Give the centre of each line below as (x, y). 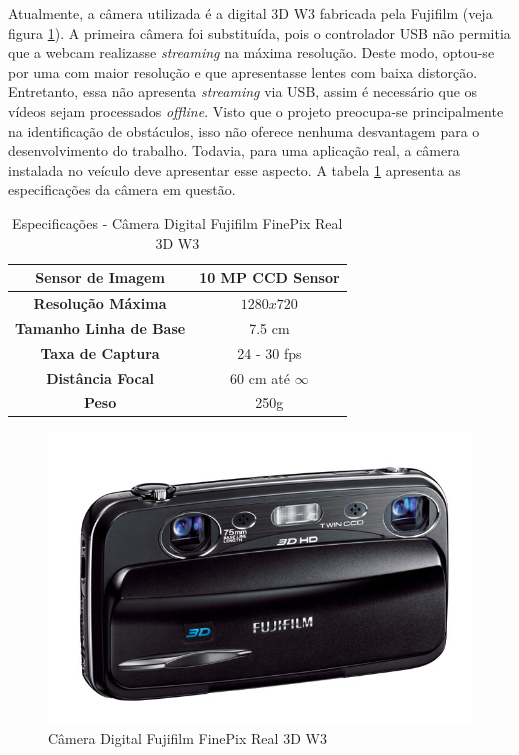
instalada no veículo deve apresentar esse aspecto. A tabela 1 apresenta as (234, 169)
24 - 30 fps (269, 352)
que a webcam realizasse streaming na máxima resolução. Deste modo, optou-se (251, 52)
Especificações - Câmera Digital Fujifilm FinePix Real (177, 222)
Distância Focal (100, 377)
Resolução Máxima (100, 302)
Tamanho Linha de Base (100, 327)
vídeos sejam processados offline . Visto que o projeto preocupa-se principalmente (256, 110)
